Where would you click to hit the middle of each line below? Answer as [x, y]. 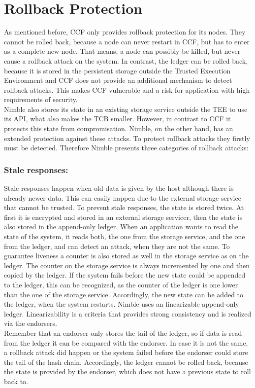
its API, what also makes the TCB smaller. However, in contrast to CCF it [117, 119]
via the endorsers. [31, 323]
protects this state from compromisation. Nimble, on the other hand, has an [119, 128]
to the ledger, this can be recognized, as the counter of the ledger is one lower [121, 284]
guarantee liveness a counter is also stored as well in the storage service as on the [127, 256]
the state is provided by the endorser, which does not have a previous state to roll [127, 371]
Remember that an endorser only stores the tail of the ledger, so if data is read [123, 333]
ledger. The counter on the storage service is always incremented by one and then [127, 265]
